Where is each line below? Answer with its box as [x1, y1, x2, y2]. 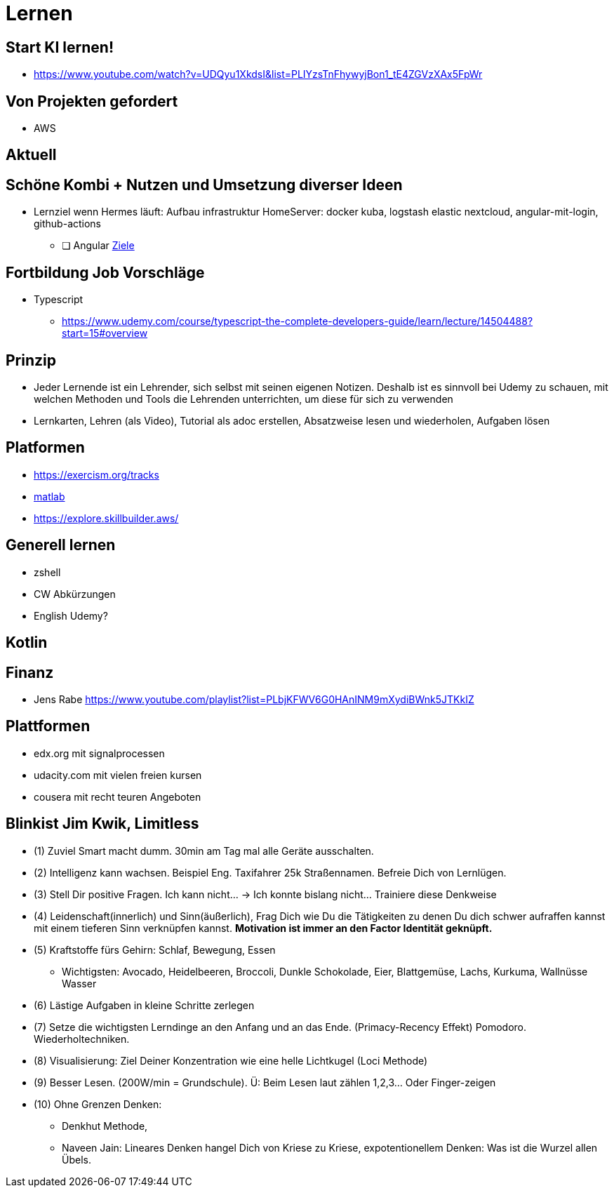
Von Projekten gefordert [6, 92, 178, 110]
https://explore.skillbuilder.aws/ [34, 512, 179, 524]
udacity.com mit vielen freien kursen [34, 768, 202, 781]
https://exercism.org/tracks [34, 468, 159, 481]
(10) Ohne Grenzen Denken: [34, 1098, 162, 1110]
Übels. [62, 1153, 91, 1166]
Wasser [62, 977, 97, 989]
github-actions [34, 218, 102, 230]
